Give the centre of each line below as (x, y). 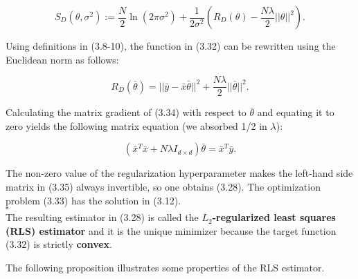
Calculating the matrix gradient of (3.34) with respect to (126, 112)
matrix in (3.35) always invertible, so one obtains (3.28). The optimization (163, 187)
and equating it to (296, 112)
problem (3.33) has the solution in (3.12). (93, 200)
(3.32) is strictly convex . (59, 244)
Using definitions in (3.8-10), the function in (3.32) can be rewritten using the (171, 46)
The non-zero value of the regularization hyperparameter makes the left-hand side (179, 173)
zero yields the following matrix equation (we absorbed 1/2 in (136, 125)
